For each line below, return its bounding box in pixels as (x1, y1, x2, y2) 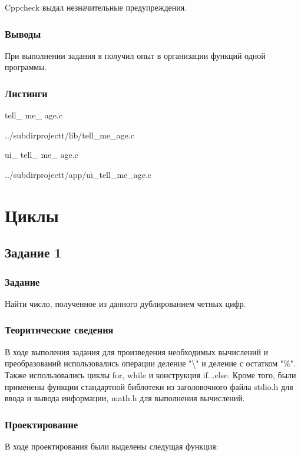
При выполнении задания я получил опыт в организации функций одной (5, 49, 266, 61)
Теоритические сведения (5, 322, 114, 337)
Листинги (5, 85, 48, 100)
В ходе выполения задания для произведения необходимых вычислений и (5, 345, 269, 358)
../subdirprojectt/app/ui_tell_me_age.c (5, 168, 152, 180)
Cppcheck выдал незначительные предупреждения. (5, 1, 187, 13)
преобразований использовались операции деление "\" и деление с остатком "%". (5, 357, 296, 369)
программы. (5, 61, 47, 73)
